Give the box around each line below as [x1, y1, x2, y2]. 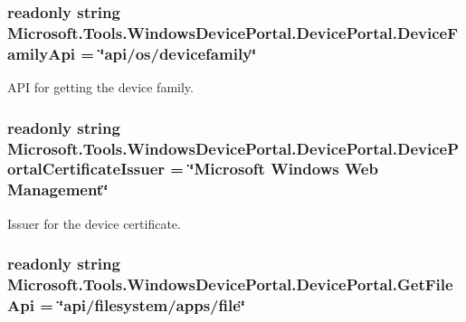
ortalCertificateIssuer [7, 157, 166, 180]
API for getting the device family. [7, 78, 194, 97]
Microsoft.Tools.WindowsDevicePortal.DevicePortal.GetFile [7, 273, 453, 296]
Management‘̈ [7, 178, 109, 201]
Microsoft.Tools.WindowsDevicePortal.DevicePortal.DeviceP [7, 137, 460, 159]
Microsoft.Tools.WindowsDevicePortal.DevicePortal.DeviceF [7, 21, 459, 43]
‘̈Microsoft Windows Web [189, 157, 378, 180]
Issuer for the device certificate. [7, 213, 181, 232]
